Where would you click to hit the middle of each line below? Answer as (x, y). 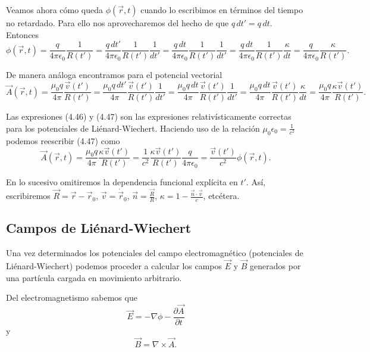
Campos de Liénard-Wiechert (99, 228)
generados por (275, 265)
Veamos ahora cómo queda (55, 10)
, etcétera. (221, 196)
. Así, (256, 182)
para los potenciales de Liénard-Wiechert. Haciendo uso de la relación (133, 128)
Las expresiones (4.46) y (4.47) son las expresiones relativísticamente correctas (149, 116)
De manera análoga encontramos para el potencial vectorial (114, 75)
